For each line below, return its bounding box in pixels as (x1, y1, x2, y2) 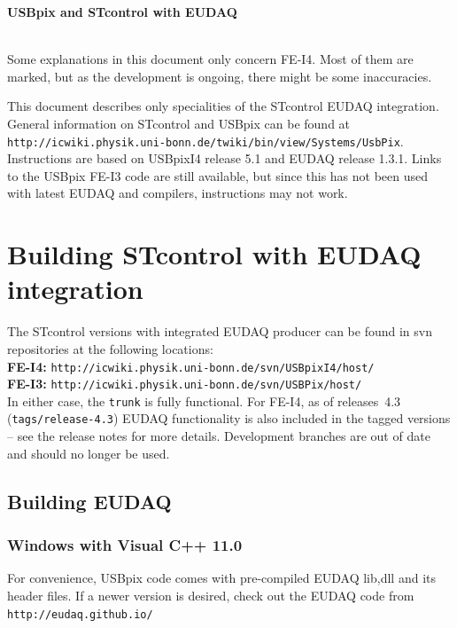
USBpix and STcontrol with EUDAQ (7, 3, 237, 20)
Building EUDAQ (7, 487, 172, 514)
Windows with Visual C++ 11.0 (7, 534, 243, 556)
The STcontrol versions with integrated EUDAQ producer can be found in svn (7, 322, 432, 341)
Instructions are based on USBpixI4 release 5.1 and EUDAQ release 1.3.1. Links (7, 149, 442, 168)
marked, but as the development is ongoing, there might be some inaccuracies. (7, 67, 432, 85)
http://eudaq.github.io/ (7, 608, 153, 621)
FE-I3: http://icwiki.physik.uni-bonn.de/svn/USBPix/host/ (7, 374, 362, 393)
